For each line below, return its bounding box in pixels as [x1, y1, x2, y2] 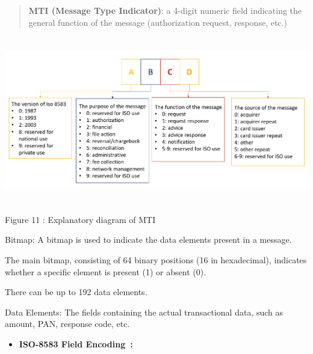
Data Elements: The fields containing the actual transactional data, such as [5, 305, 284, 318]
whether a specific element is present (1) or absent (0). [5, 265, 206, 278]
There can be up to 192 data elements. [5, 285, 147, 298]
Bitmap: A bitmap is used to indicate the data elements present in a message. [5, 233, 292, 246]
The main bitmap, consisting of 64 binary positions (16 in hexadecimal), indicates [5, 254, 307, 266]
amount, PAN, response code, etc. [5, 317, 130, 330]
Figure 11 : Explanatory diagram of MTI [5, 213, 156, 225]
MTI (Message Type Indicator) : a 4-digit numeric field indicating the [28, 4, 302, 16]
